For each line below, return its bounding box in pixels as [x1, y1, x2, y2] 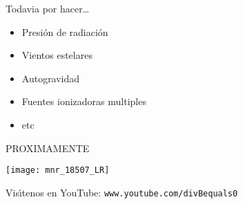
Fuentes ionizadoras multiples [21, 94, 146, 109]
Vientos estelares [21, 48, 93, 62]
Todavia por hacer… [6, 1, 90, 15]
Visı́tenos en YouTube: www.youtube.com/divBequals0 [6, 185, 238, 199]
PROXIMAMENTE [6, 140, 90, 155]
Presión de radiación [21, 24, 108, 39]
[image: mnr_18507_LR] [6, 165, 110, 176]
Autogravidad [21, 71, 80, 85]
